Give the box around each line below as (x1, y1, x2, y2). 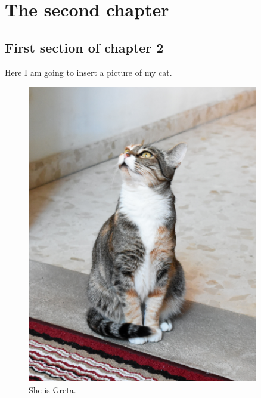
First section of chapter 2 (5, 38, 164, 56)
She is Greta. (29, 383, 76, 396)
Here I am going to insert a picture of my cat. (5, 66, 172, 78)
